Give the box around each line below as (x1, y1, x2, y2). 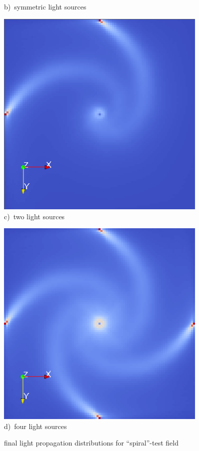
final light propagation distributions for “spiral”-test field (4, 438, 178, 448)
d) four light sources (4, 421, 67, 431)
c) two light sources (4, 211, 65, 221)
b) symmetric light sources (4, 1, 86, 11)
